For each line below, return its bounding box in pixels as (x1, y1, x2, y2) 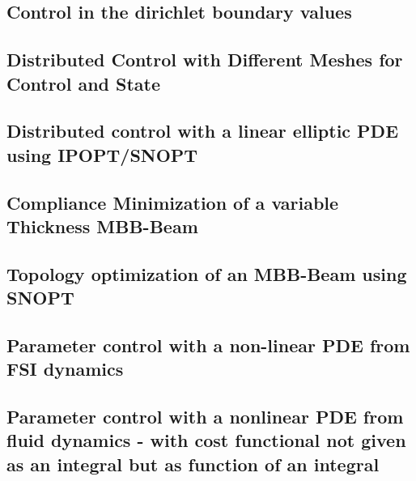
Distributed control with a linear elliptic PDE (6, 118, 399, 143)
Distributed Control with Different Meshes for (6, 47, 403, 72)
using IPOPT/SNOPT (6, 142, 198, 167)
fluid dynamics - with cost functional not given (6, 428, 406, 453)
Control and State (6, 70, 161, 96)
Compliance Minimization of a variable (6, 189, 339, 215)
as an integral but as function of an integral (6, 451, 380, 476)
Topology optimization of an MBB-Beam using (6, 261, 407, 286)
